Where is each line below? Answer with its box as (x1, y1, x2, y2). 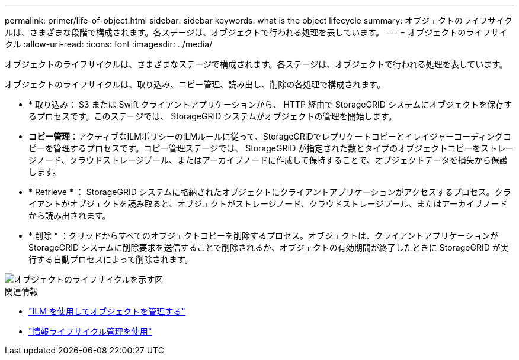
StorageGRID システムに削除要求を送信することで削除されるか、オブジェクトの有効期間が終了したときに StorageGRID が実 (28, 242, 509, 252)
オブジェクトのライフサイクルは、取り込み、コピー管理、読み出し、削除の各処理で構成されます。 (5, 79, 385, 89)
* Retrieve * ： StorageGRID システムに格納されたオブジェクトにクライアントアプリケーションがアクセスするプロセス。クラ (28, 187, 511, 197)
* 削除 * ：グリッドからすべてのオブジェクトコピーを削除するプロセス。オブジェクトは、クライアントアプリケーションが (28, 231, 499, 241)
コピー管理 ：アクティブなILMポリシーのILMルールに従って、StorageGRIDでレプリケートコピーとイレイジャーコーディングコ (28, 131, 512, 141)
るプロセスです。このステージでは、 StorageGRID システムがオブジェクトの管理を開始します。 (28, 111, 397, 121)
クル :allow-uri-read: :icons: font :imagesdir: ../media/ (5, 39, 213, 49)
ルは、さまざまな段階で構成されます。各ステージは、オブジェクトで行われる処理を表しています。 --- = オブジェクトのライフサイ (5, 27, 508, 37)
